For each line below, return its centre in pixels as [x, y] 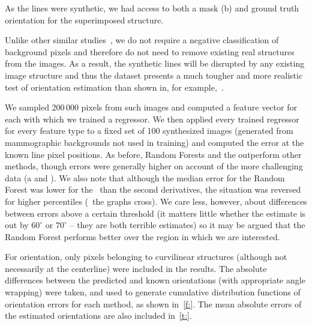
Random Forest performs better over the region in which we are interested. [142, 236]
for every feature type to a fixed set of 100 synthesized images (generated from [149, 131]
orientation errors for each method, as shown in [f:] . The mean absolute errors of [153, 303]
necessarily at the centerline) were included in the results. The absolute [136, 268]
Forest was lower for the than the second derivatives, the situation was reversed [153, 189]
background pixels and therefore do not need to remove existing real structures [150, 51]
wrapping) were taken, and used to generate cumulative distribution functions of [153, 292]
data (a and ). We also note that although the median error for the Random [145, 177]
